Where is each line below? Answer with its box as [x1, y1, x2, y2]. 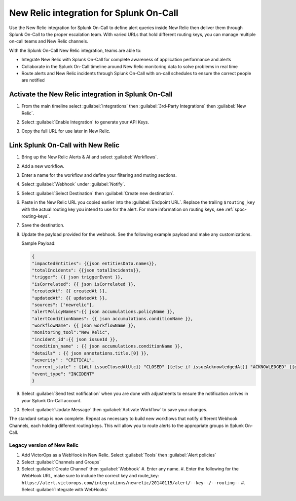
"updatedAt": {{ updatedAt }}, [32, 295, 108, 301]
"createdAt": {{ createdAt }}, [32, 288, 108, 294]
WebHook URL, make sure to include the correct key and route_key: [21, 473, 159, 479]
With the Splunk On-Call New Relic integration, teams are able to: [9, 47, 142, 53]
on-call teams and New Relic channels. [9, 39, 88, 44]
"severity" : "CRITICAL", [32, 357, 95, 363]
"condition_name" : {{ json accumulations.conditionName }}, [32, 344, 183, 349]
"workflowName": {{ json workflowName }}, [32, 323, 136, 328]
